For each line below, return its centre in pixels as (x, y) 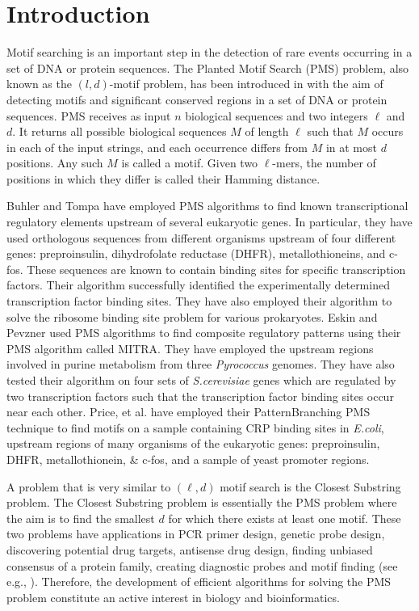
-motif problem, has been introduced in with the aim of (246, 84)
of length (267, 131)
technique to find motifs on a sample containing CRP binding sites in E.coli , (195, 427)
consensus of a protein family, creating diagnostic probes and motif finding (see (202, 565)
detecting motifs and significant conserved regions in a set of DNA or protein (197, 99)
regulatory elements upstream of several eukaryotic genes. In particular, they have (209, 222)
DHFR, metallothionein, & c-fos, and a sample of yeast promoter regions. (188, 459)
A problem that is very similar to (89, 486)
